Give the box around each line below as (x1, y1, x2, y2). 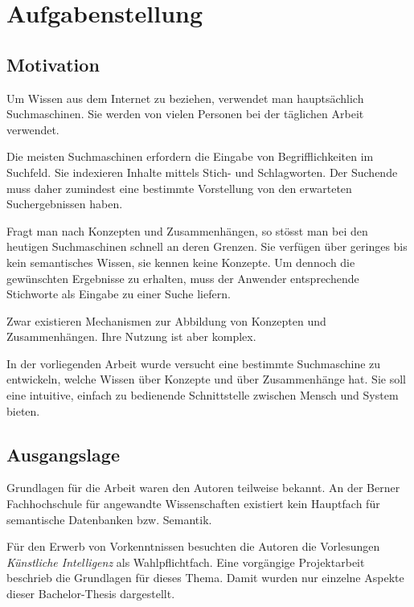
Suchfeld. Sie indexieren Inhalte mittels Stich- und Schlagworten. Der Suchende (6, 163, 398, 180)
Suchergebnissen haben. (6, 195, 123, 212)
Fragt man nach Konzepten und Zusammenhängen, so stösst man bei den (6, 222, 368, 239)
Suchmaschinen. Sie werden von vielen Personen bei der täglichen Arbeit (6, 105, 364, 122)
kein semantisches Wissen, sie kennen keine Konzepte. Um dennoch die (6, 253, 355, 270)
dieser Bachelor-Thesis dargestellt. (6, 585, 175, 602)
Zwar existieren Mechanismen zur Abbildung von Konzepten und (6, 312, 326, 329)
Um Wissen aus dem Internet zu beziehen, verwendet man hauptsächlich (6, 89, 364, 106)
